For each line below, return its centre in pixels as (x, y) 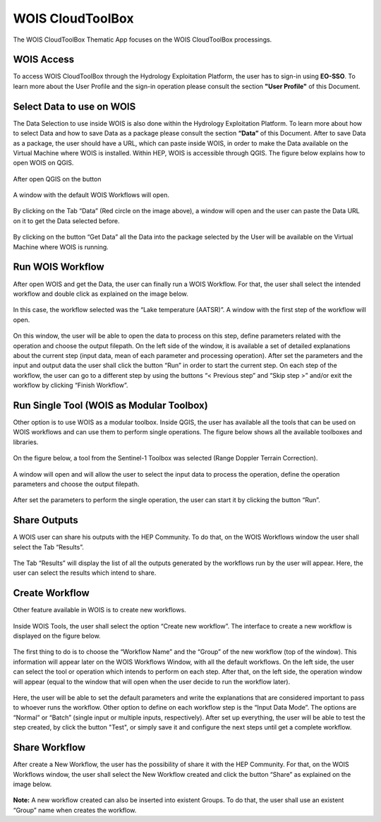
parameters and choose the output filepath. (76, 484)
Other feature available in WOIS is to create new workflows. (99, 610)
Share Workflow (49, 747)
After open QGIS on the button (57, 179)
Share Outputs (46, 520)
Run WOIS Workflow (59, 267)
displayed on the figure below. (57, 636)
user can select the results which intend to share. (85, 573)
